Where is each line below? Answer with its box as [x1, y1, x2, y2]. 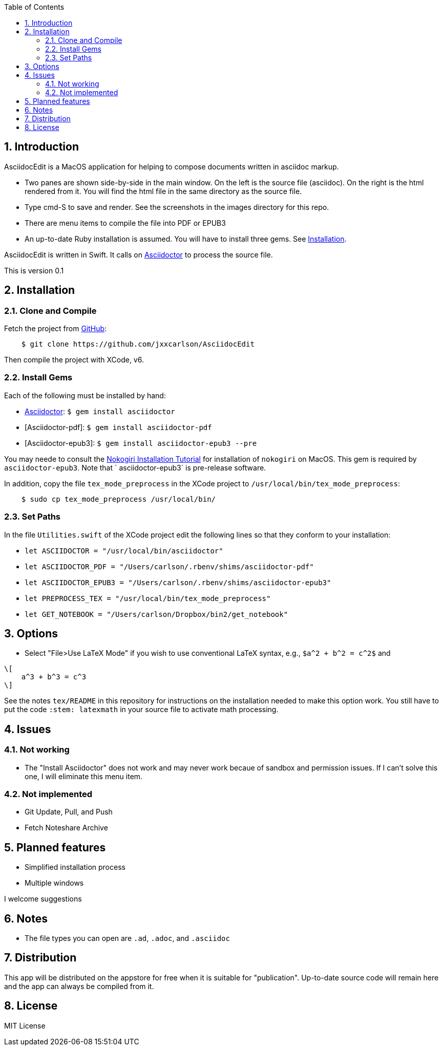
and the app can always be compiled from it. [4, 981, 154, 991]
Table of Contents [4, 3, 65, 11]
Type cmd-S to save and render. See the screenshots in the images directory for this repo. [25, 202, 329, 211]
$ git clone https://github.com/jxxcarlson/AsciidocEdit [21, 340, 255, 349]
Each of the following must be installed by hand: [4, 391, 166, 400]
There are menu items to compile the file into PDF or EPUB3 [25, 218, 226, 227]
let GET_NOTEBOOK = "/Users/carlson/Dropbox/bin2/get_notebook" [25, 610, 288, 618]
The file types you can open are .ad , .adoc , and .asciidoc [25, 934, 230, 943]
